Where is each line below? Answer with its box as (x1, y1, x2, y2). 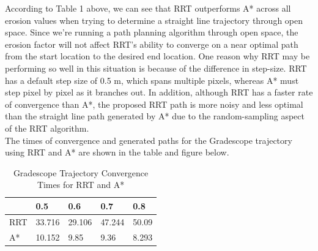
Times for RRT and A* (37, 178, 125, 191)
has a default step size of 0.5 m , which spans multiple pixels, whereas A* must (5, 73, 299, 86)
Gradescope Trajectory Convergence (13, 166, 149, 179)
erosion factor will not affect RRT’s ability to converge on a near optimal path (5, 37, 298, 50)
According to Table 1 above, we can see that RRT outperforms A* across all (5, 2, 291, 14)
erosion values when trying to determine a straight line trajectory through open (5, 13, 303, 26)
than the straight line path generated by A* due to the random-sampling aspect (5, 110, 305, 122)
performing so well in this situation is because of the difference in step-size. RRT (5, 61, 307, 74)
